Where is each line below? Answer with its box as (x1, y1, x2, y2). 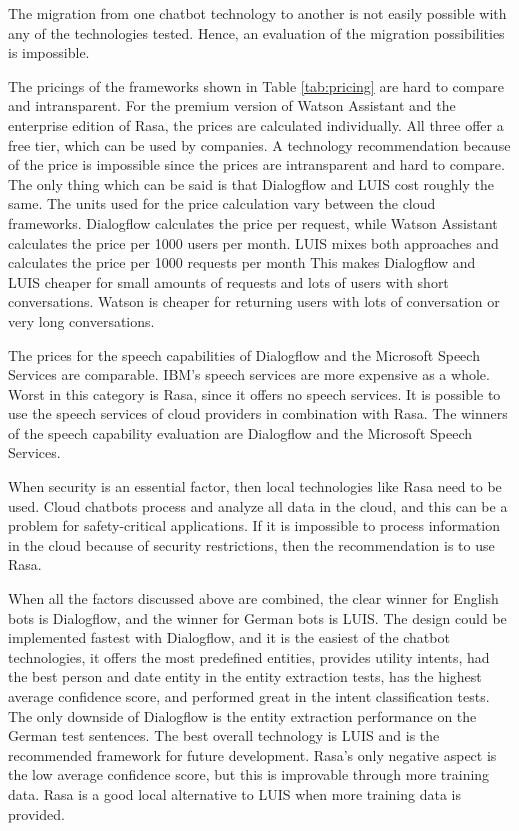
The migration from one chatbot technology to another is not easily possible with (8, 3, 507, 23)
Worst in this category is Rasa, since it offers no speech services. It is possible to (8, 383, 501, 404)
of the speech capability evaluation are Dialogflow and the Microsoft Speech (8, 422, 472, 443)
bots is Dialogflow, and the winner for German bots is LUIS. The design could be (8, 607, 507, 628)
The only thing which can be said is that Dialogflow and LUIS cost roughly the (8, 173, 495, 194)
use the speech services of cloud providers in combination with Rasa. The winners (8, 403, 508, 424)
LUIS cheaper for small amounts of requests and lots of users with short (8, 271, 449, 292)
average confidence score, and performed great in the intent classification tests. (8, 686, 490, 706)
